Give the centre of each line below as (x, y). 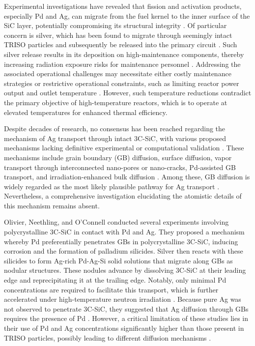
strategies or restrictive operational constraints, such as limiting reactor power (122, 83)
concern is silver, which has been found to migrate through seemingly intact (118, 35)
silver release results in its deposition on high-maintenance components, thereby (124, 54)
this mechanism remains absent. (52, 205)
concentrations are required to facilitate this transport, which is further (111, 289)
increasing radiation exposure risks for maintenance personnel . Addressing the (122, 64)
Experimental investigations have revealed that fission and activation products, (123, 6)
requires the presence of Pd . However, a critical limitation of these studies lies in (126, 318)
